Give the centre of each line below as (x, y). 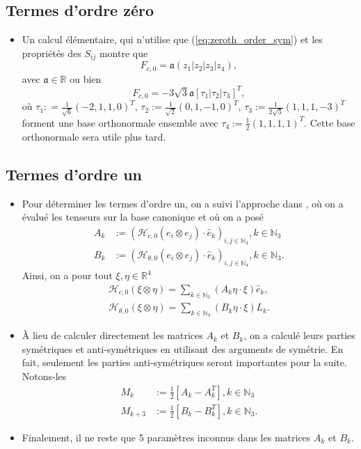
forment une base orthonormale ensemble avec (120, 122)
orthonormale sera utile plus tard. (94, 136)
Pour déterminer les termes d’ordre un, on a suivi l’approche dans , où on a (183, 203)
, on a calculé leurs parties (299, 335)
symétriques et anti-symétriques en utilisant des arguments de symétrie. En (183, 348)
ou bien (86, 78)
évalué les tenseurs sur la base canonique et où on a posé (143, 217)
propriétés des (51, 53)
